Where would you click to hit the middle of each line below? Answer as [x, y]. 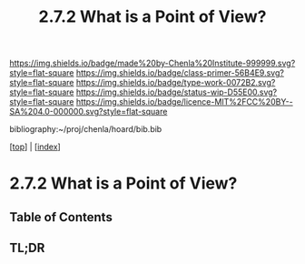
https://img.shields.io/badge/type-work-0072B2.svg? [176, 83]
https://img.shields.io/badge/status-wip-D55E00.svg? [177, 92]
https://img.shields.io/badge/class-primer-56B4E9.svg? [180, 73]
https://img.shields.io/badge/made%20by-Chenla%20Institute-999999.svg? [152, 63]
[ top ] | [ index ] [35, 147]
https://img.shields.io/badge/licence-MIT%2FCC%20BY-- [184, 102]
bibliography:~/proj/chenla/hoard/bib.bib [86, 129]
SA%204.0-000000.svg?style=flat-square [89, 112]
